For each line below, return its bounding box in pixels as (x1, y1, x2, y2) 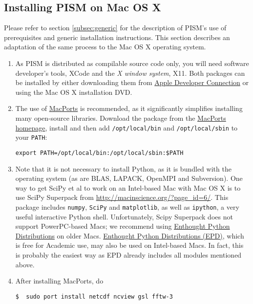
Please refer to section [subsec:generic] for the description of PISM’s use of (4, 22, 227, 33)
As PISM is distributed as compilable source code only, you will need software (15, 58, 249, 68)
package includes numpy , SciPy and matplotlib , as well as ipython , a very (15, 201, 239, 212)
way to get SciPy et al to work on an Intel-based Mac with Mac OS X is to (15, 182, 241, 193)
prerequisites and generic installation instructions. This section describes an (4, 32, 230, 42)
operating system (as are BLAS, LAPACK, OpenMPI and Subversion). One (15, 173, 243, 183)
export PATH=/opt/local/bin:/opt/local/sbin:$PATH (15, 149, 184, 156)
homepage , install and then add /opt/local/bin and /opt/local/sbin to (15, 122, 238, 132)
